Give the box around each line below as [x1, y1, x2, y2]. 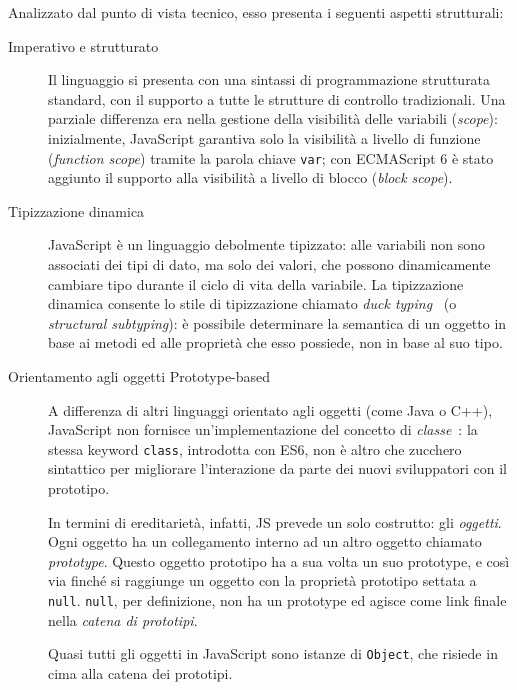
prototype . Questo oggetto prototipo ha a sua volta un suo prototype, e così [48, 550, 510, 571]
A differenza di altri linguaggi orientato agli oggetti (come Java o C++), [48, 399, 493, 420]
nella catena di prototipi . [48, 609, 198, 630]
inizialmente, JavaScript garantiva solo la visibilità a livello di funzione [48, 127, 481, 148]
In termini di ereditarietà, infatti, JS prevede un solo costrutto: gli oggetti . [48, 511, 502, 532]
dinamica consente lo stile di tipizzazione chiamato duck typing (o [48, 293, 457, 314]
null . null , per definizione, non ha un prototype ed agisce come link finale [48, 589, 507, 610]
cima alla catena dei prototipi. [48, 662, 233, 683]
